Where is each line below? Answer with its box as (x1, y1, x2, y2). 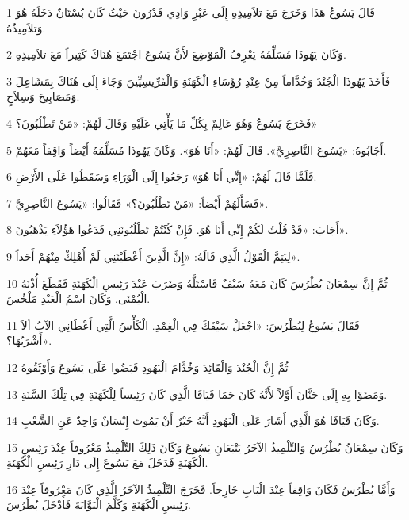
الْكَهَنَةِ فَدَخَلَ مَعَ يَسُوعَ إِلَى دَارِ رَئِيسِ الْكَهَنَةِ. (6, 454, 208, 471)
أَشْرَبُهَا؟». (6, 332, 52, 349)
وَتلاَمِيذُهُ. (6, 19, 46, 36)
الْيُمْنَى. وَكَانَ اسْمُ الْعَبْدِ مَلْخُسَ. (6, 290, 151, 307)
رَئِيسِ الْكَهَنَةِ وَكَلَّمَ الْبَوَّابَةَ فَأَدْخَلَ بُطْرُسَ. (6, 496, 191, 513)
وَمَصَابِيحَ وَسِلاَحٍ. (6, 88, 80, 105)
